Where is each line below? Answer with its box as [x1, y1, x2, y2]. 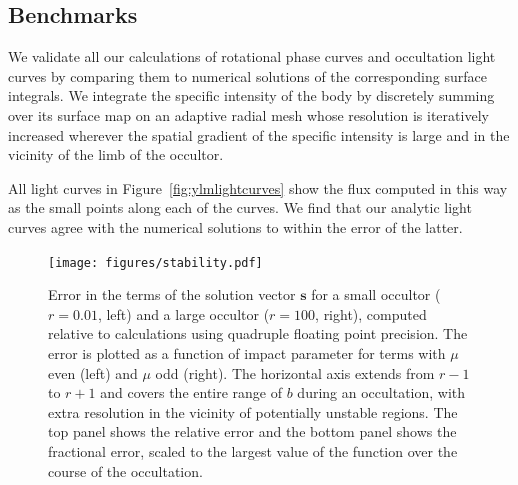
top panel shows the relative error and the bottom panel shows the [48, 421, 457, 442]
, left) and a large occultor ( [97, 303, 270, 324]
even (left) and [48, 362, 138, 383]
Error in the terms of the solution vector [48, 284, 296, 305]
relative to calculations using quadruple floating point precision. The [48, 323, 468, 344]
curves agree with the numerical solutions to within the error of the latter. [8, 216, 463, 237]
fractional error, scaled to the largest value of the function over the [48, 440, 458, 461]
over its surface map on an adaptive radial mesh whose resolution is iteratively [8, 104, 489, 125]
